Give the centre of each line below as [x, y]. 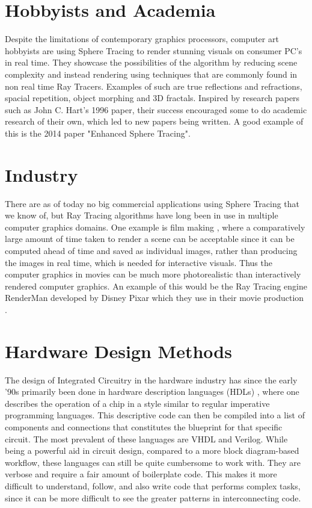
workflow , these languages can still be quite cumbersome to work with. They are [153, 462]
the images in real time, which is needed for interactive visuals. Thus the [139, 262]
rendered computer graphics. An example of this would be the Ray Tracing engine [156, 286]
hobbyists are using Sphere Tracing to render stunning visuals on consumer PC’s [154, 50]
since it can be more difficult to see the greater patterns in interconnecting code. [153, 497]
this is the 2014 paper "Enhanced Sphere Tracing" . [98, 133]
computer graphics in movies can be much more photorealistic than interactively [153, 274]
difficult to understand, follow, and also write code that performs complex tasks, [153, 486]
